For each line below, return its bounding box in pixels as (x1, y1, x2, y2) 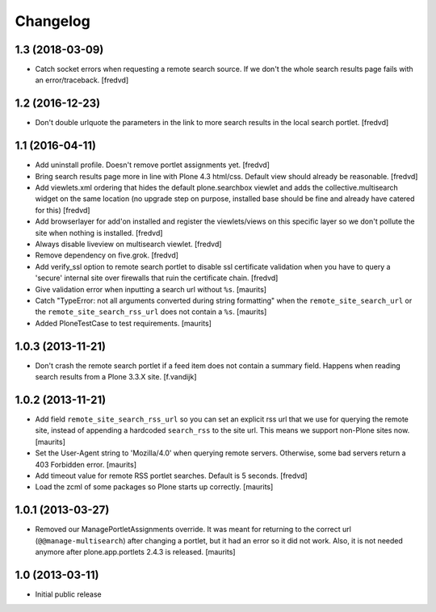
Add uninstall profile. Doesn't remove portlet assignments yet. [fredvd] (35, 160, 270, 170)
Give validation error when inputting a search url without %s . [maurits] (35, 284, 266, 294)
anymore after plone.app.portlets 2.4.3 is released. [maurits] (35, 547, 236, 556)
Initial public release (35, 589, 103, 599)
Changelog (15, 12, 90, 30)
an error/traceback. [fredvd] (35, 75, 129, 85)
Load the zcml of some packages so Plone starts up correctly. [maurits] (35, 482, 274, 492)
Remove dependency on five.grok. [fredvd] (35, 250, 179, 260)
